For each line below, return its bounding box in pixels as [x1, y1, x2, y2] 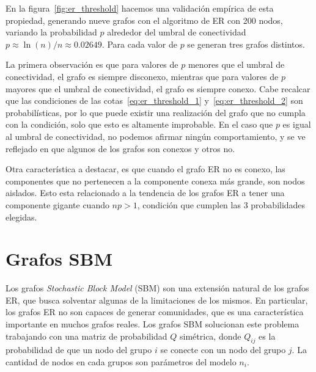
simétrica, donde [180, 329, 241, 342]
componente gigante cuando [6, 198, 109, 211]
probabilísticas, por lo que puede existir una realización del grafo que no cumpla [6, 106, 306, 119]
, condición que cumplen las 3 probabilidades [137, 198, 306, 211]
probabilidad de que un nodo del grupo [6, 343, 152, 356]
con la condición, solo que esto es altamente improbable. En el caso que [6, 118, 273, 131]
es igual [282, 118, 311, 131]
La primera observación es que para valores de [6, 58, 178, 71]
